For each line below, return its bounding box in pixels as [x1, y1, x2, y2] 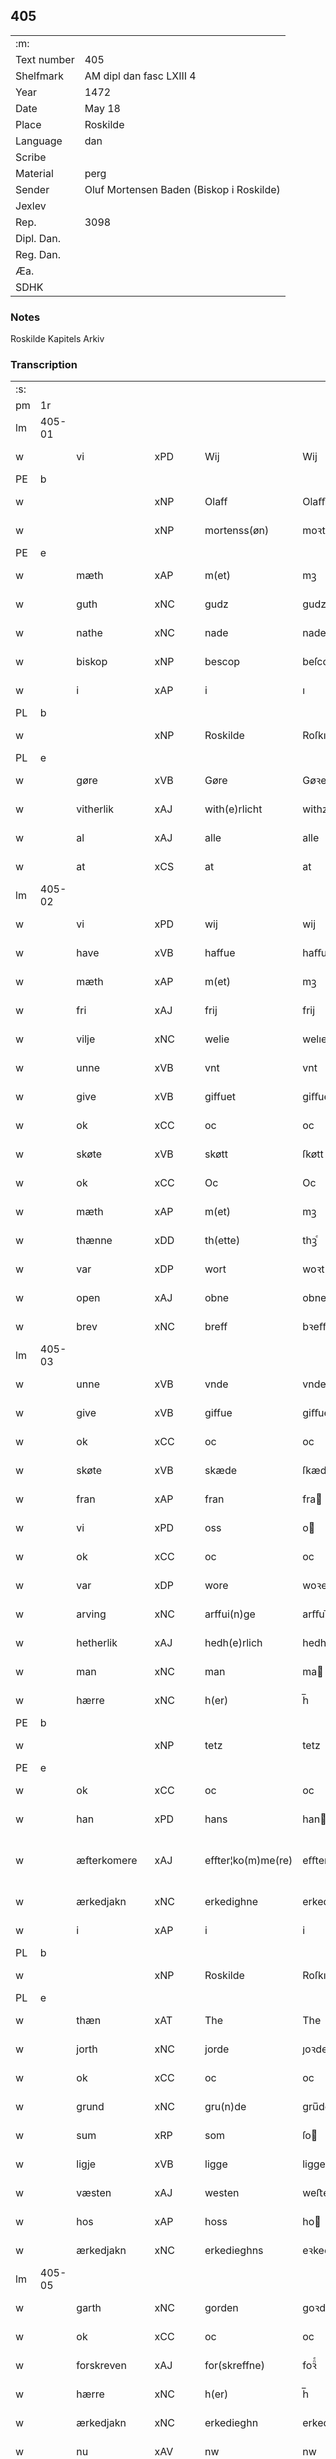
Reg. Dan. [15, 247, 62, 261]
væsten [76, 2186, 112, 2200]
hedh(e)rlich [204, 1636, 263, 1650]
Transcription [10, 358, 78, 372]
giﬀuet [302, 1090, 333, 1104]
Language [15, 134, 63, 148]
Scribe [15, 150, 47, 164]
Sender [15, 182, 50, 196]
